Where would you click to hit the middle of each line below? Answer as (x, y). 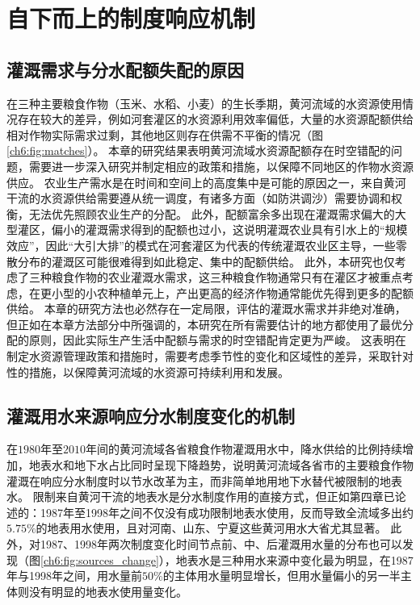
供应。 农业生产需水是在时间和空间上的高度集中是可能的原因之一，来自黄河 (206, 182)
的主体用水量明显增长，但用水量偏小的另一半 (281, 576)
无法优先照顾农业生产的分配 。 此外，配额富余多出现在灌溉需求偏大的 (212, 213)
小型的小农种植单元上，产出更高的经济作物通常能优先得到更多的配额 (232, 292)
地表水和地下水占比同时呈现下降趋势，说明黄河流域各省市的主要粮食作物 (221, 465)
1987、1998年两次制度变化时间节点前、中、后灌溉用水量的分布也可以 (221, 544)
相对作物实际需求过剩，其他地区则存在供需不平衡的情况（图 (165, 134)
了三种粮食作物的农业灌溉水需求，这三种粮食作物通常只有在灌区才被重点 (210, 277)
